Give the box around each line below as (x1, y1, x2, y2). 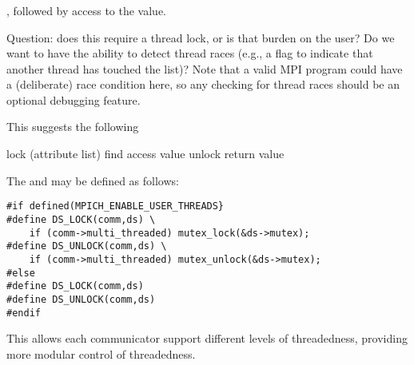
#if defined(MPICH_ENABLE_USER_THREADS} (6, 200, 225, 212)
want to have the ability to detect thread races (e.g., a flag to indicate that (6, 45, 373, 61)
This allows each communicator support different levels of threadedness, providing (6, 330, 408, 347)
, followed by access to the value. (6, 2, 167, 18)
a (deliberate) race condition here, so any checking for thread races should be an (6, 76, 400, 93)
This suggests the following (6, 118, 139, 135)
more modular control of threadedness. (6, 345, 196, 362)
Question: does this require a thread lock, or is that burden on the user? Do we (6, 29, 395, 46)
